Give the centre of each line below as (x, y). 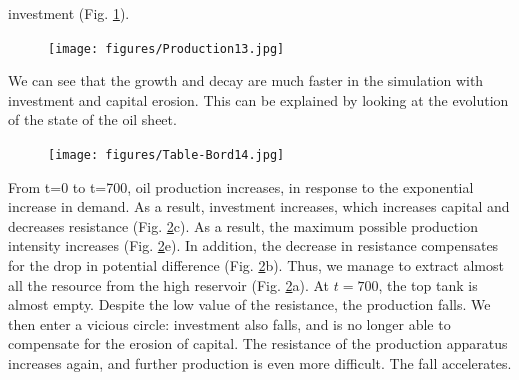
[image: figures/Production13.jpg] (166, 48)
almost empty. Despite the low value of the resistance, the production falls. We (249, 304)
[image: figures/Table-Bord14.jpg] (166, 155)
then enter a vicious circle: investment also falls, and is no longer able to (229, 323)
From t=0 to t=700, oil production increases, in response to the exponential (241, 186)
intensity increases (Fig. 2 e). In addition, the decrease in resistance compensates (253, 245)
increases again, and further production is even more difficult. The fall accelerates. (260, 363)
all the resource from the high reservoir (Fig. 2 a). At (169, 284)
